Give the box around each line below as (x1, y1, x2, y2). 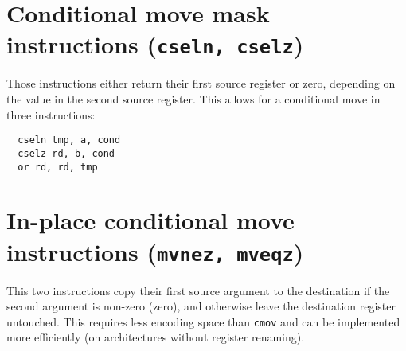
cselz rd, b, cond (18, 147, 115, 159)
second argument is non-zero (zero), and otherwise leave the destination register (6, 298, 396, 314)
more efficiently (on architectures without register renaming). (6, 329, 305, 345)
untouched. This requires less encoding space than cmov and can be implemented (6, 313, 400, 330)
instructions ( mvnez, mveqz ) (6, 235, 304, 267)
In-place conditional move (6, 204, 295, 236)
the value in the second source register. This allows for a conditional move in (6, 91, 381, 107)
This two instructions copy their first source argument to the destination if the (6, 282, 390, 298)
